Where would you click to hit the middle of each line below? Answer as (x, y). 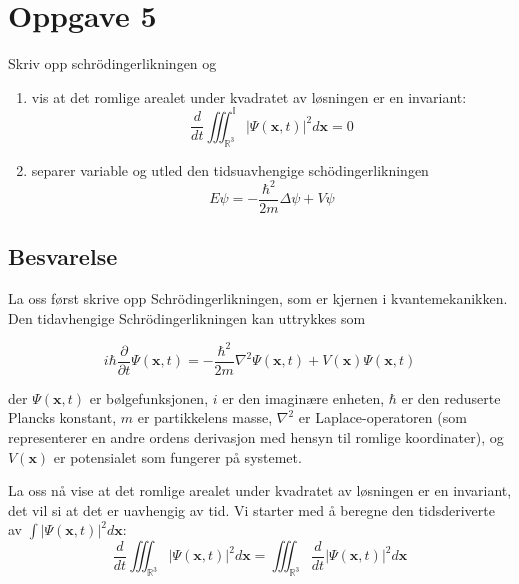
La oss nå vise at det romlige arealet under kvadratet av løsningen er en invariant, (260, 490)
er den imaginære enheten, (303, 397)
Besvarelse (63, 256)
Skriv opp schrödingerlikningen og (112, 63)
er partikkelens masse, (205, 417)
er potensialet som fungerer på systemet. (177, 456)
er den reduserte (451, 397)
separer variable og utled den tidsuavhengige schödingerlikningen (230, 169)
